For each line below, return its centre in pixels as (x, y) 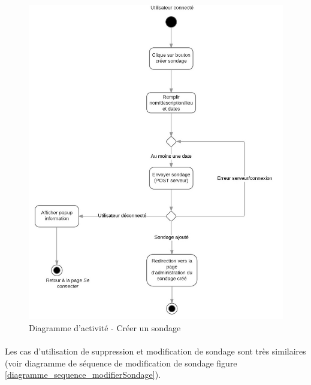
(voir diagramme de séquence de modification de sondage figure (121, 363)
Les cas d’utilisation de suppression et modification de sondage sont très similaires (155, 351)
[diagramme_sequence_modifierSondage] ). (83, 375)
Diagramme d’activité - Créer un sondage (105, 327)
